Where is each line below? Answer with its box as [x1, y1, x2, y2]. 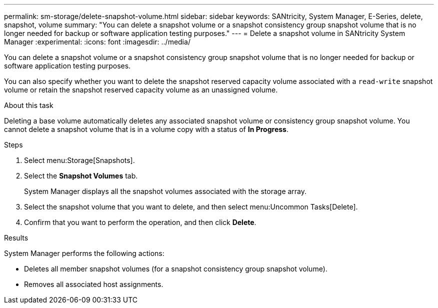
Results [4, 233, 28, 242]
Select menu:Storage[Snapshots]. [24, 156, 135, 164]
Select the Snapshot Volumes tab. [24, 171, 138, 180]
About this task [4, 101, 53, 109]
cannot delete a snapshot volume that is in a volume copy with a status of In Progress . [4, 125, 288, 133]
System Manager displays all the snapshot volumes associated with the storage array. [24, 187, 307, 195]
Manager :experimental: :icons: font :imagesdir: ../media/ [4, 37, 190, 46]
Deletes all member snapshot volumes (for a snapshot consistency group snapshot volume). [24, 264, 327, 273]
